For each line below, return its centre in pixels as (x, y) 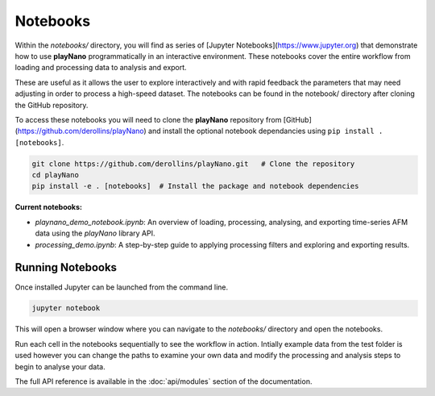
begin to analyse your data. (60, 366)
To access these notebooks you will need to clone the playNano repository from (148, 119)
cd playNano (56, 175)
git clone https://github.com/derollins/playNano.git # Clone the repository (193, 164)
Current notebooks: (48, 207)
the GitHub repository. (52, 105)
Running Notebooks (66, 267)
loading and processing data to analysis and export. (101, 68)
